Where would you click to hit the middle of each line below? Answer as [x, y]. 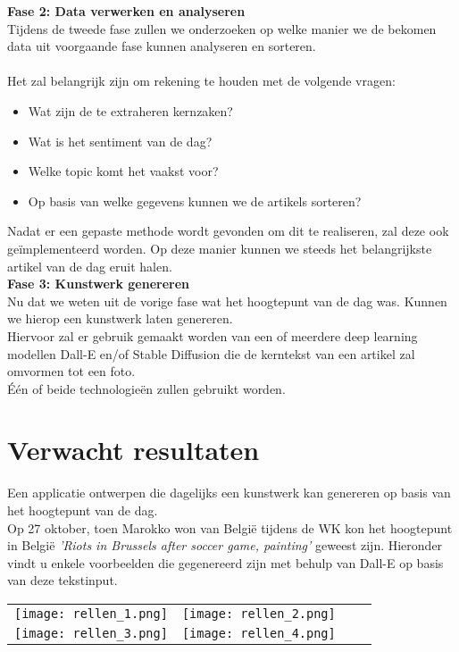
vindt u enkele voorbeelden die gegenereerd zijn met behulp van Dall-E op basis [225, 562]
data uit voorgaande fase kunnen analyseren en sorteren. [162, 46]
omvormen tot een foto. [71, 371]
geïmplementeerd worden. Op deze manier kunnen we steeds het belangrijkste [220, 248]
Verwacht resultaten [134, 450]
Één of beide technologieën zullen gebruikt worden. [146, 388]
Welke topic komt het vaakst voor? [123, 171]
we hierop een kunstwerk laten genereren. [120, 318]
